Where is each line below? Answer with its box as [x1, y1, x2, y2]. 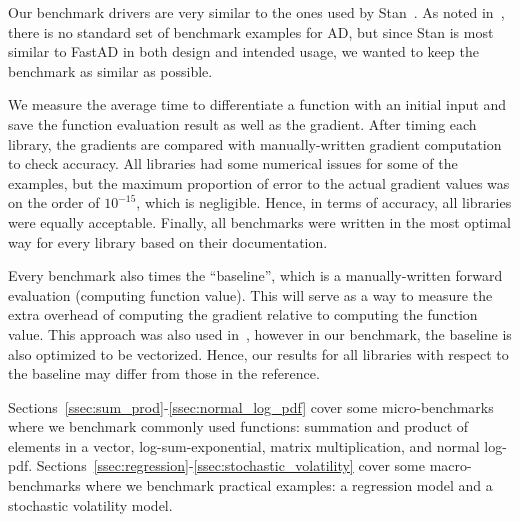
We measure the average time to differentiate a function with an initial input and [8, 94, 506, 115]
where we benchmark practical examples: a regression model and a [85, 475, 493, 496]
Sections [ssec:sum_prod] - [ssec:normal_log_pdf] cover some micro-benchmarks [8, 396, 494, 417]
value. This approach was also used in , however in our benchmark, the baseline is [8, 323, 512, 344]
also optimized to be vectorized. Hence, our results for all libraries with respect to [8, 343, 509, 364]
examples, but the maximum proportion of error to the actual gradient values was [8, 172, 510, 193]
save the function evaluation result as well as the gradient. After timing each [8, 113, 477, 134]
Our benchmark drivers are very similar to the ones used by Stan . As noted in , [8, 2, 505, 22]
